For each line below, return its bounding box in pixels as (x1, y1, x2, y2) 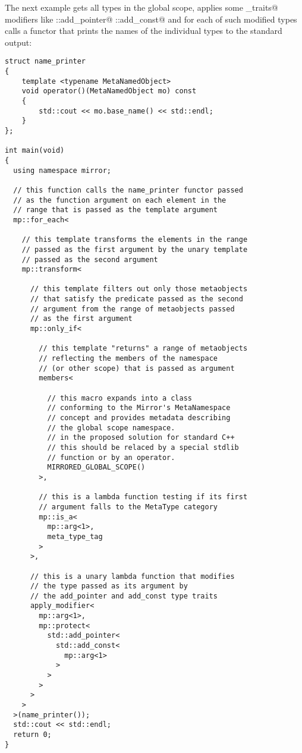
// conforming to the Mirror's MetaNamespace (47, 404, 231, 412)
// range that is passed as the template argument (13, 206, 218, 215)
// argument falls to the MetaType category (39, 502, 218, 511)
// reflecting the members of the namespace (39, 354, 218, 363)
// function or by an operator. (47, 453, 175, 462)
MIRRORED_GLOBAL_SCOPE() (47, 463, 146, 472)
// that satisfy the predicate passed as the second (30, 295, 243, 304)
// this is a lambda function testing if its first (39, 493, 248, 502)
